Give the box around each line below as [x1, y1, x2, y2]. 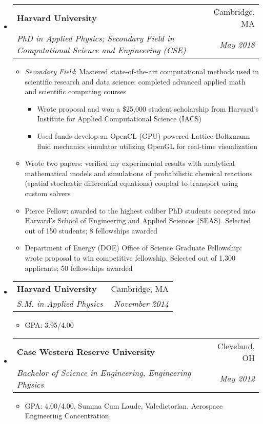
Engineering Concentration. [25, 410, 111, 421]
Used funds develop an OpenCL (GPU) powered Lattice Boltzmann [37, 130, 250, 141]
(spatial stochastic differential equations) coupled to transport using [25, 178, 238, 188]
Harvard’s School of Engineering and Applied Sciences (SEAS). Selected [25, 215, 251, 226]
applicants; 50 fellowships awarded [25, 262, 133, 273]
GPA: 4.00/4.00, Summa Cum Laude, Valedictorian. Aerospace [25, 400, 223, 411]
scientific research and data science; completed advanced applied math [25, 76, 246, 87]
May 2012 [219, 372, 255, 385]
